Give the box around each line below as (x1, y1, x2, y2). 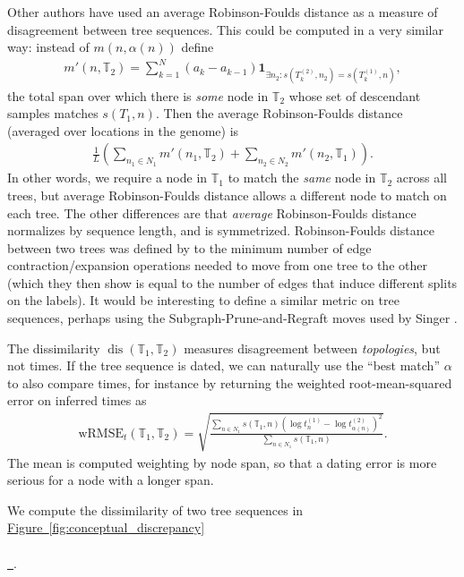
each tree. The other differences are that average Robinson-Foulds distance (7, 203, 417, 222)
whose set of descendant (288, 86, 421, 105)
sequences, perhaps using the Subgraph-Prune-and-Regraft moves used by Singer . (7, 309, 458, 327)
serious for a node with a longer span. (7, 471, 214, 489)
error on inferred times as (7, 391, 147, 410)
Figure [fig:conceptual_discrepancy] (7, 518, 205, 537)
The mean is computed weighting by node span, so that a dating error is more (7, 453, 437, 471)
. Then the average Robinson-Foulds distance (155, 104, 403, 123)
